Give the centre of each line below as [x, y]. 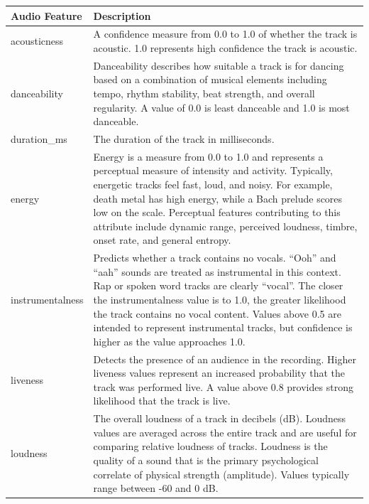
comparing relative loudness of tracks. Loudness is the [210, 446]
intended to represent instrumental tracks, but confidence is [223, 327]
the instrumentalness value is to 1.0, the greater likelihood [220, 300]
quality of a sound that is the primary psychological [206, 460]
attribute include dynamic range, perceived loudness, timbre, [225, 226]
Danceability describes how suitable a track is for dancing [219, 65]
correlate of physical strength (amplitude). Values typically [221, 474]
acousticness [37, 41]
